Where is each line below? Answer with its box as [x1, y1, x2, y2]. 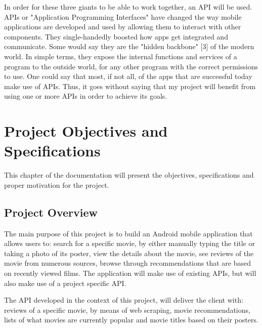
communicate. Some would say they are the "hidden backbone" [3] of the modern [4, 41, 254, 52]
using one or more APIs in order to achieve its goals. [4, 91, 167, 101]
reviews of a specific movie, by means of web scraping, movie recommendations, [4, 304, 250, 315]
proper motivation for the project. [4, 179, 109, 190]
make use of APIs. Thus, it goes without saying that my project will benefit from [4, 80, 256, 91]
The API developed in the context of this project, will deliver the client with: [4, 295, 243, 305]
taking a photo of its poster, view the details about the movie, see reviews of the [4, 248, 254, 258]
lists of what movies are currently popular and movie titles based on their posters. [4, 314, 258, 325]
